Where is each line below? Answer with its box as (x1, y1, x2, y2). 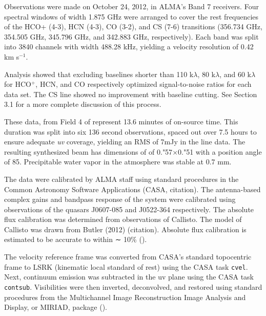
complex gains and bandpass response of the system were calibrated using (4, 194, 236, 205)
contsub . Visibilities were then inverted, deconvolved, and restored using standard (4, 281, 262, 292)
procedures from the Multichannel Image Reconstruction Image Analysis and (4, 291, 246, 302)
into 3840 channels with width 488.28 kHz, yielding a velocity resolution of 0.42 (4, 41, 254, 52)
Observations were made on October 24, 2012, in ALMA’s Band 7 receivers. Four (4, 1, 259, 11)
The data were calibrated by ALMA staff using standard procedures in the (4, 173, 239, 184)
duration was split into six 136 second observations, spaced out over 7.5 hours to (4, 126, 257, 137)
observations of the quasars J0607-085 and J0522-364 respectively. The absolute (4, 203, 254, 214)
